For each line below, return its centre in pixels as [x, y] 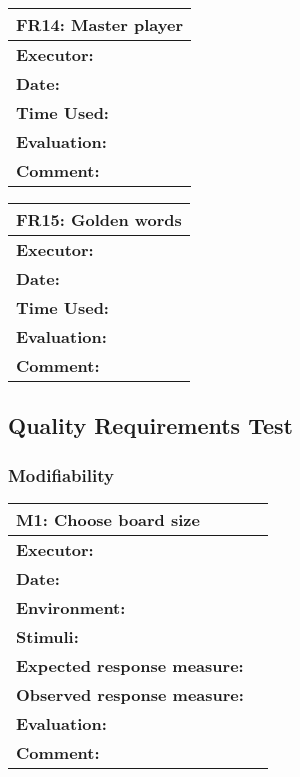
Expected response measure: [130, 665]
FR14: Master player [99, 24]
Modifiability [61, 474]
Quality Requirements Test [150, 425]
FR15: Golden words [99, 219]
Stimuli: [47, 636]
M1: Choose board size [108, 519]
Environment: [71, 607]
